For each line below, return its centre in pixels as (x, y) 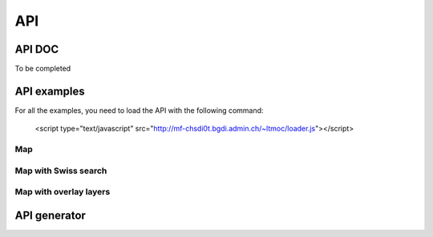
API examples (50, 91)
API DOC (37, 49)
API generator (50, 215)
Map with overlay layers (63, 192)
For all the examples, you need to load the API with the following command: (139, 110)
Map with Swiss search (61, 171)
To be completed (43, 69)
